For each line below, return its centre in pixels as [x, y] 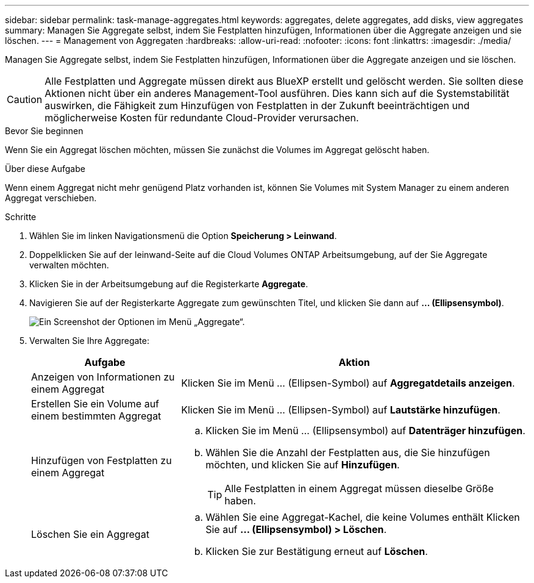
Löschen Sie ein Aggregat [90, 534]
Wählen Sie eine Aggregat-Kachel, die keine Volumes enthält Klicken [363, 517]
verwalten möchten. [69, 265]
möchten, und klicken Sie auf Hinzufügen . [303, 465]
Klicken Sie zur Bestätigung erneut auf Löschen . [317, 551]
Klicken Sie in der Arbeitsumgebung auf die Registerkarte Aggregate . [169, 284]
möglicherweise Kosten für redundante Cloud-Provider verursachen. [202, 118]
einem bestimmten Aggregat [96, 416]
